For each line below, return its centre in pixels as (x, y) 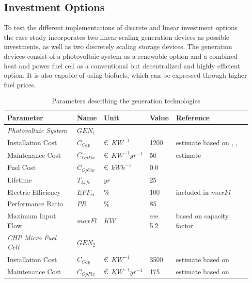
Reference (193, 117)
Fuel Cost (22, 167)
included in (192, 191)
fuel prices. (20, 84)
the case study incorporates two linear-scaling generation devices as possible (117, 37)
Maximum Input (32, 216)
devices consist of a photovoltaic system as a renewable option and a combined (121, 56)
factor (185, 225)
